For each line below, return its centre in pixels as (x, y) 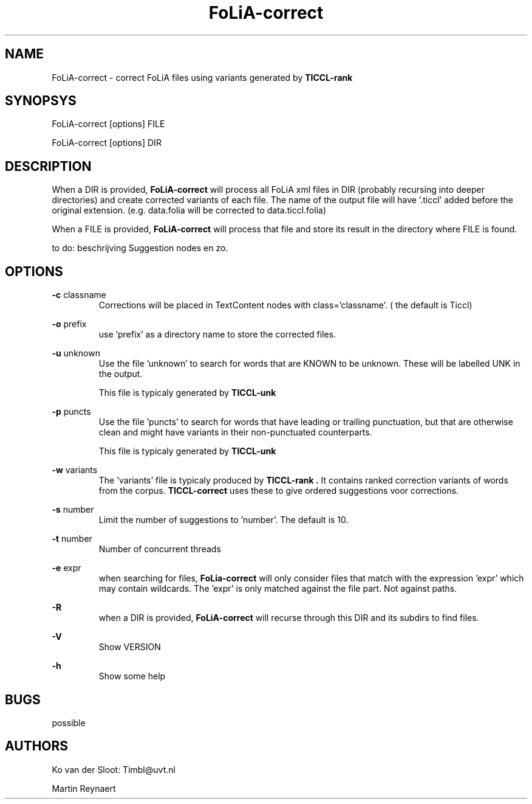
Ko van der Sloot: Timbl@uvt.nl (114, 769)
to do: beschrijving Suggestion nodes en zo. (140, 248)
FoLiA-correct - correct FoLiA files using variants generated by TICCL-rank (202, 77)
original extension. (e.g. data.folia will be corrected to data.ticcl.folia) (189, 210)
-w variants (75, 470)
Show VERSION (130, 647)
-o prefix (69, 324)
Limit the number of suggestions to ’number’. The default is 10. (223, 520)
